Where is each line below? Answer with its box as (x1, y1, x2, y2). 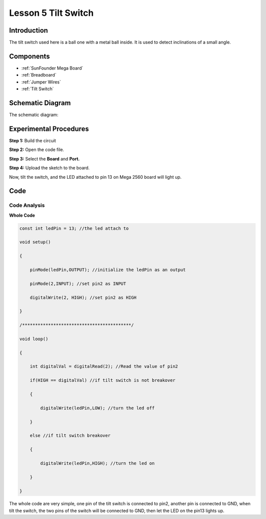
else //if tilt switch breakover (30, 433, 111, 439)
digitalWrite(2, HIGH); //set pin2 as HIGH (30, 294, 136, 300)
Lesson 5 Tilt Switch (9, 7, 94, 18)
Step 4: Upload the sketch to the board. (9, 165, 90, 171)
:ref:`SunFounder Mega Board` (21, 65, 83, 71)
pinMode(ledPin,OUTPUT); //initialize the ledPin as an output (30, 267, 186, 273)
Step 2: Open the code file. (9, 147, 64, 153)
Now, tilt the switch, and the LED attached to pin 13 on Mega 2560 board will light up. (9, 174, 182, 180)
